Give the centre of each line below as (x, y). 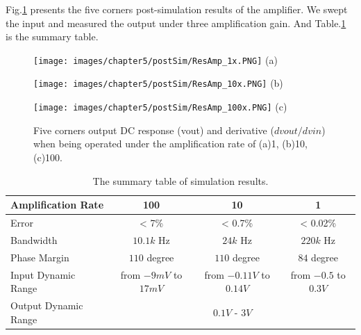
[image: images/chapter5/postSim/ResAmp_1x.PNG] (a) (156, 59)
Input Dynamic (43, 274)
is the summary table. (52, 36)
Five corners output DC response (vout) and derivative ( (154, 130)
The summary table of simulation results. (180, 180)
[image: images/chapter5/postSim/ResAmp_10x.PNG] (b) (158, 83)
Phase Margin (40, 257)
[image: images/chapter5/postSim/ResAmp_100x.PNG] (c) (160, 107)
